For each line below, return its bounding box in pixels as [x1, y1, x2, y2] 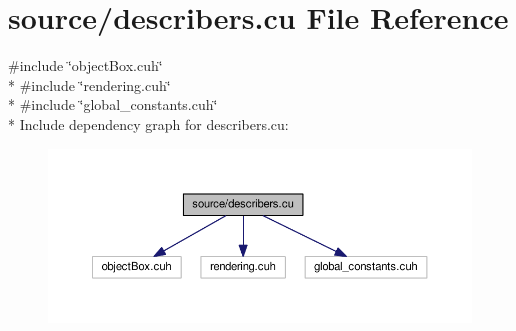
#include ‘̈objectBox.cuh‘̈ [8, 55, 163, 76]
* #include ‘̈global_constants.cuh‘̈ [8, 94, 218, 115]
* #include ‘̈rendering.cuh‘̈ [8, 74, 171, 95]
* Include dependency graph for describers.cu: [8, 113, 289, 134]
